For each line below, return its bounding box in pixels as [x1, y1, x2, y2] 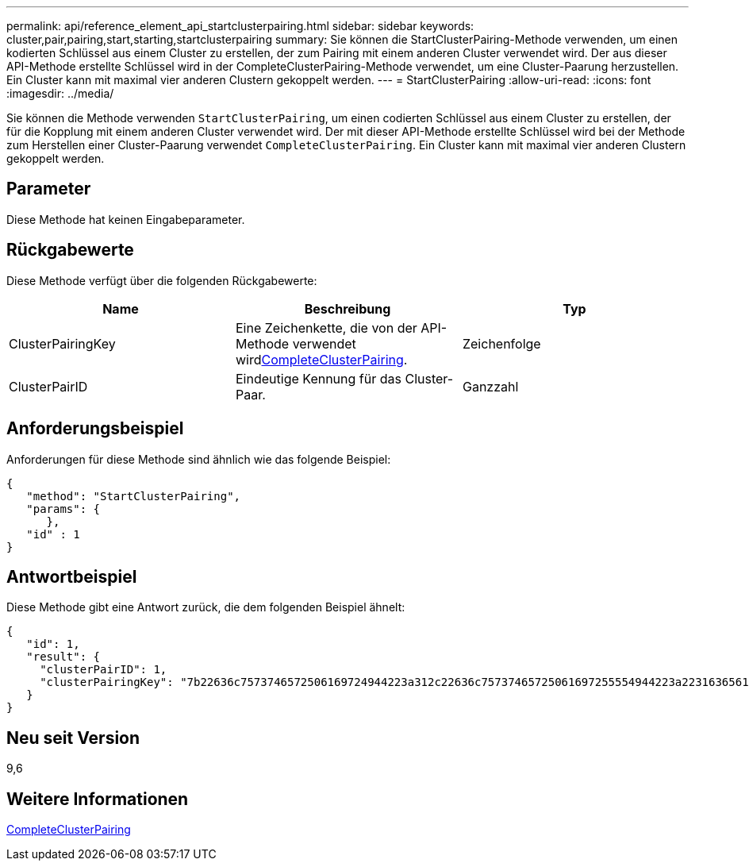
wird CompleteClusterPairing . [235, 351, 408, 368]
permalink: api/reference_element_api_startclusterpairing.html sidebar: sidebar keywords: [6, 19, 474, 33]
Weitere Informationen [6, 788, 189, 809]
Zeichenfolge [462, 335, 541, 352]
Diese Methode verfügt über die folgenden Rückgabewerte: [6, 273, 317, 287]
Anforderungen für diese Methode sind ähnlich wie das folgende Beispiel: [6, 452, 391, 466]
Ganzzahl [462, 378, 519, 395]
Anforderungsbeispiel [6, 418, 184, 439]
